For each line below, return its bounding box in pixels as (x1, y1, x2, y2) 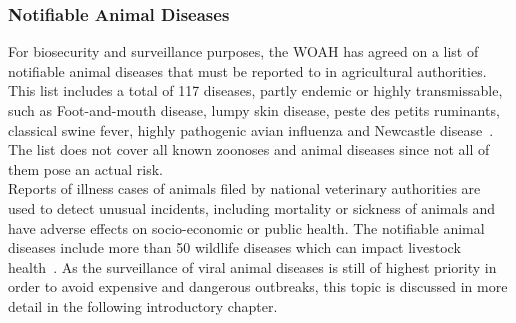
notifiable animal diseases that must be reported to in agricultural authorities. (8, 60, 487, 81)
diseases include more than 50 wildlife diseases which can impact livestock (8, 237, 461, 258)
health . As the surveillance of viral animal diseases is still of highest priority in (8, 256, 497, 277)
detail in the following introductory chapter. (8, 295, 278, 316)
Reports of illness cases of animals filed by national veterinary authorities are (8, 178, 481, 199)
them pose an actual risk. (8, 158, 163, 179)
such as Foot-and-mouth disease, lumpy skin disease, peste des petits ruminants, (8, 100, 500, 120)
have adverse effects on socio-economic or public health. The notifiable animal (8, 217, 485, 238)
